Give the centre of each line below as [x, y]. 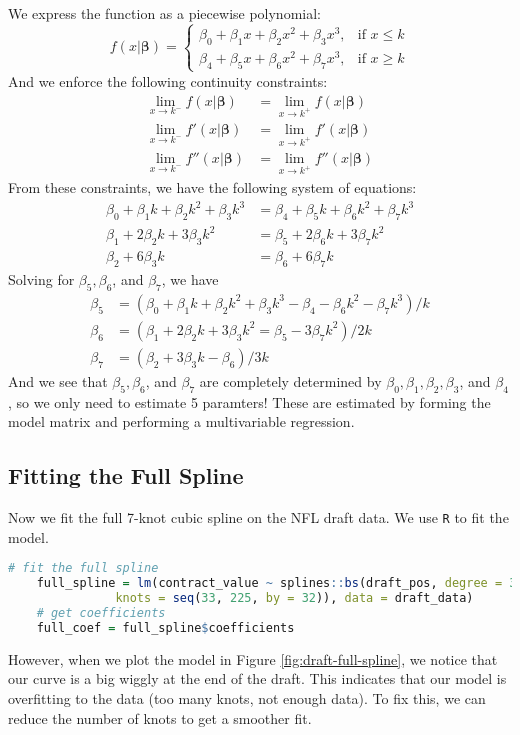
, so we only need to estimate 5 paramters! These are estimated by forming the [249, 401]
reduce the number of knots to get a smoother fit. [160, 717]
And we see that [58, 380]
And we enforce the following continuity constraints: [168, 80]
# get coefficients [101, 612]
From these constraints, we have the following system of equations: [212, 186]
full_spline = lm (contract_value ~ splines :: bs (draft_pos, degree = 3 [276, 583]
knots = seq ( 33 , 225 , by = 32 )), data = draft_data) [294, 598]
